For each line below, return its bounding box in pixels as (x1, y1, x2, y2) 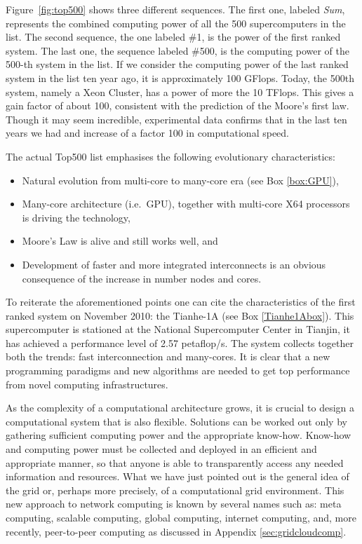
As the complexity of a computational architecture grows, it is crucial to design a (6, 400, 355, 415)
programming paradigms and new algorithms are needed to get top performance (6, 363, 350, 378)
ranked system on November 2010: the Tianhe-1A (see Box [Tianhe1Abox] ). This (6, 308, 354, 322)
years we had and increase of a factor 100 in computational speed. (6, 125, 289, 140)
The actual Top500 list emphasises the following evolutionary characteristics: (6, 149, 335, 163)
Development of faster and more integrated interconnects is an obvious (22, 257, 326, 271)
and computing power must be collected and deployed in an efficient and (6, 442, 317, 456)
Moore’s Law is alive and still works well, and (22, 233, 218, 248)
